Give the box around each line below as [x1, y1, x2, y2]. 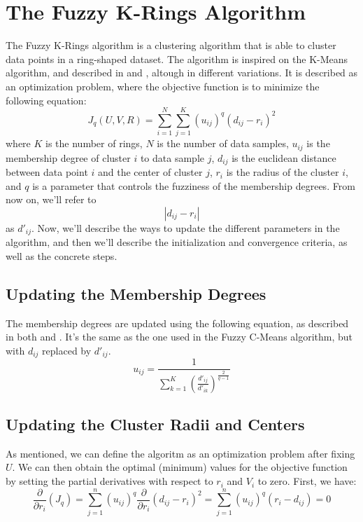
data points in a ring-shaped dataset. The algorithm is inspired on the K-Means [6, 51, 348, 66]
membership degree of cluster [6, 150, 131, 165]
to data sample [140, 150, 204, 165]
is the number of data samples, [157, 136, 289, 151]
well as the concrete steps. [6, 248, 118, 263]
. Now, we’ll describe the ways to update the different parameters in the [31, 220, 340, 235]
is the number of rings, [45, 136, 143, 151]
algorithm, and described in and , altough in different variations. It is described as [6, 65, 358, 80]
